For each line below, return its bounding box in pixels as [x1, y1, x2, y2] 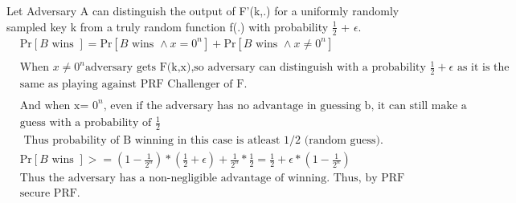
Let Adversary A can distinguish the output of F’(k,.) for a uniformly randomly [6, 2, 399, 19]
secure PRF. [19, 188, 80, 200]
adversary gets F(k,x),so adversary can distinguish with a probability [84, 62, 426, 74]
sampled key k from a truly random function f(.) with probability [6, 18, 329, 35]
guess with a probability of [19, 117, 152, 129]
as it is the [457, 62, 510, 74]
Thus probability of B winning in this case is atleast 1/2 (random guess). [23, 135, 383, 147]
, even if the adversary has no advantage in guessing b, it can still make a [103, 99, 467, 112]
